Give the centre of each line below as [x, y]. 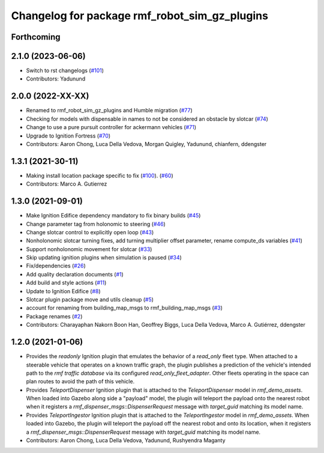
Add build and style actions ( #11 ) [66, 283]
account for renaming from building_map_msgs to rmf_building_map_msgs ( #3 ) [124, 308]
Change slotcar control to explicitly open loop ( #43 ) [90, 232]
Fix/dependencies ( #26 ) [56, 266]
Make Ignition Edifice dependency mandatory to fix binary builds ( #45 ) [113, 216]
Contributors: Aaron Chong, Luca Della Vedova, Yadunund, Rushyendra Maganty [126, 440]
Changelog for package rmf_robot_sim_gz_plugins [139, 16]
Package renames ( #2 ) [54, 316]
